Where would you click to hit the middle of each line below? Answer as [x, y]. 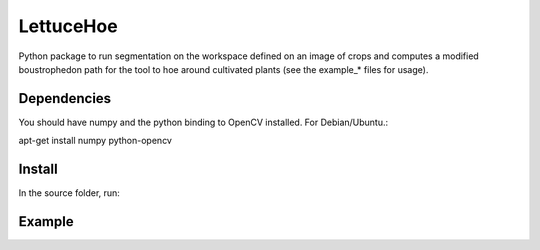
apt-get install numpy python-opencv [95, 141]
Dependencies [65, 98]
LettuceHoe [68, 26]
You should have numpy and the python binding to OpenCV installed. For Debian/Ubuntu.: [203, 122]
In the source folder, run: [69, 193]
